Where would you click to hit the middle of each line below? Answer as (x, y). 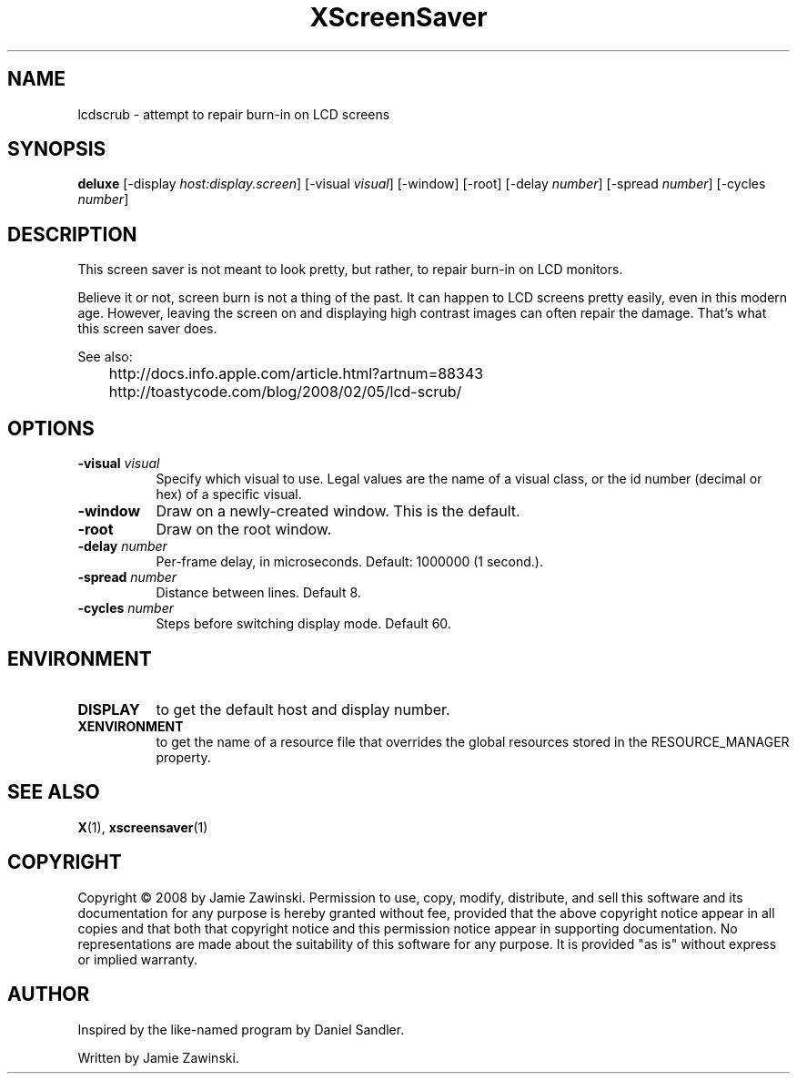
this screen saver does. (147, 329)
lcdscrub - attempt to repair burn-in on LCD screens (234, 114)
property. (183, 757)
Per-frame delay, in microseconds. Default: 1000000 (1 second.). (349, 562)
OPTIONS (51, 428)
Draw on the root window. (244, 530)
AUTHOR (49, 994)
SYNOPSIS (57, 149)
